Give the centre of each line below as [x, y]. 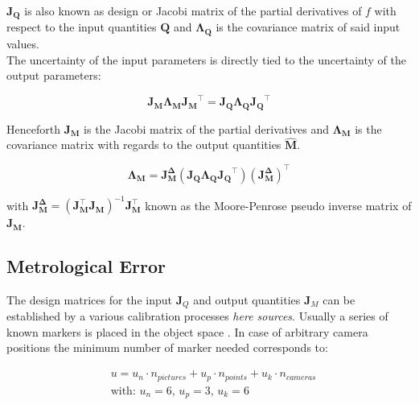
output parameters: [54, 75]
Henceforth [33, 128]
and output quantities [247, 299]
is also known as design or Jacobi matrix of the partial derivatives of [193, 10]
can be [339, 299]
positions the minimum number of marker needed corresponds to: [167, 347]
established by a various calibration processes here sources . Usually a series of [197, 316]
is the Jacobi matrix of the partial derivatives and [207, 128]
